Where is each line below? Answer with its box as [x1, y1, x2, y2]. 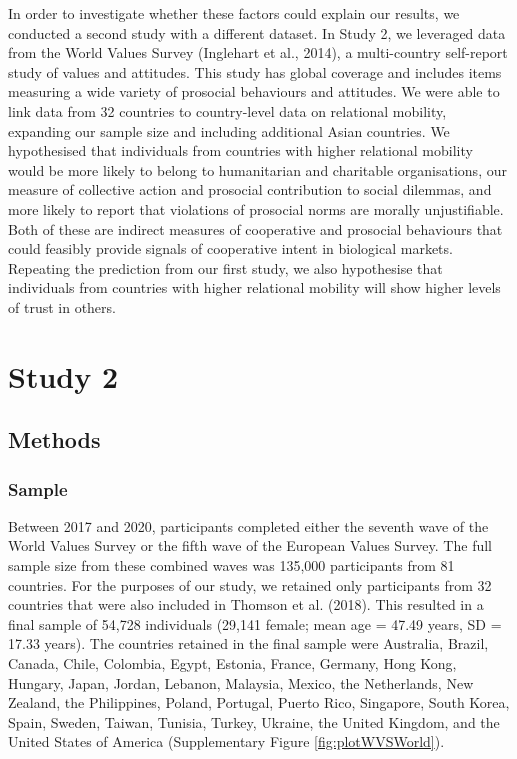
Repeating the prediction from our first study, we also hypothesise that [8, 257, 443, 278]
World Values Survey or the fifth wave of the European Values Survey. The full [8, 535, 492, 556]
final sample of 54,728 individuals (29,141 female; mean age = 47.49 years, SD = [8, 613, 502, 634]
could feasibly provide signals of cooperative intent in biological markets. [8, 238, 453, 259]
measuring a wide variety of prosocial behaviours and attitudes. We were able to [8, 81, 500, 102]
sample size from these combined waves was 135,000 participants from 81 [8, 555, 455, 576]
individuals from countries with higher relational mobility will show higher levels [8, 277, 501, 298]
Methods [8, 424, 101, 455]
